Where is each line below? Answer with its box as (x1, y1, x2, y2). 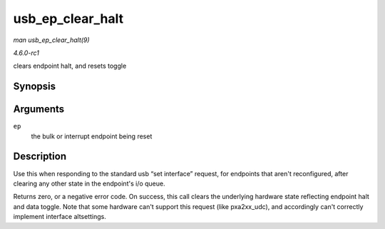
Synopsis (13, 81, 56, 93)
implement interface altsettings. (13, 213, 106, 221)
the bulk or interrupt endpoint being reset (31, 132, 153, 141)
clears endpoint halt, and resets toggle (13, 61, 127, 71)
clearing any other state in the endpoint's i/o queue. (13, 179, 165, 188)
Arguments (13, 103, 65, 116)
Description (13, 151, 67, 163)
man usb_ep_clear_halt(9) (13, 36, 90, 44)
